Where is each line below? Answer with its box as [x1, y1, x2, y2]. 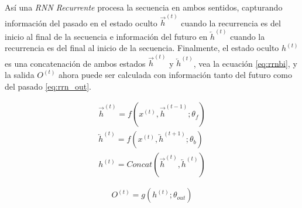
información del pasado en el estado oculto [5, 16, 157, 29]
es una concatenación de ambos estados [5, 57, 146, 69]
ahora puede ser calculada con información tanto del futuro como [59, 68, 292, 80]
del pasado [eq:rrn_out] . [5, 80, 91, 92]
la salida [5, 68, 35, 80]
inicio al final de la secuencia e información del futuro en [5, 30, 208, 42]
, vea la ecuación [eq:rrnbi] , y [193, 57, 297, 69]
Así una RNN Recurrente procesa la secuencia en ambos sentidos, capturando [5, 1, 283, 13]
